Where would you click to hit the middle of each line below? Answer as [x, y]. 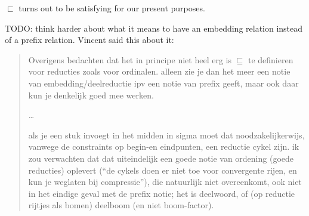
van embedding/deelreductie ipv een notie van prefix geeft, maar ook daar [163, 83]
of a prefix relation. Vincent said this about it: [89, 40]
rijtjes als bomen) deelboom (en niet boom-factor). [121, 205]
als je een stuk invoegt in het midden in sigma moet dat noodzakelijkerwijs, [166, 135]
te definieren [271, 59]
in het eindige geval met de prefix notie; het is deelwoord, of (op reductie [162, 193]
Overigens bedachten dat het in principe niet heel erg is [130, 59]
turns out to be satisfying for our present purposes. [112, 8]
